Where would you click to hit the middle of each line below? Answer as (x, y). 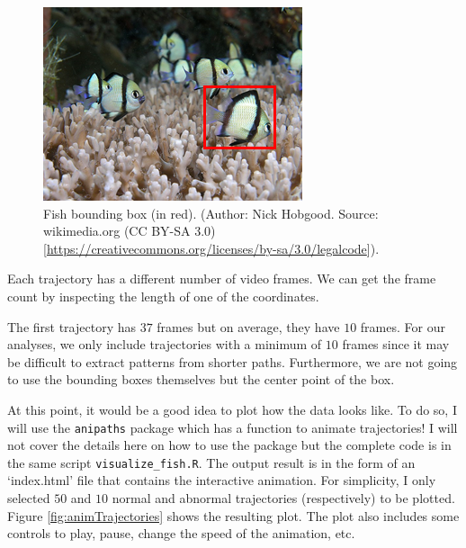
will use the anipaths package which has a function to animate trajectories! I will (233, 427)
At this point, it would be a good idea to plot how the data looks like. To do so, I (232, 409)
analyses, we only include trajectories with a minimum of (165, 344)
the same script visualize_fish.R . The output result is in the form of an (211, 462)
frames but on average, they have (248, 326)
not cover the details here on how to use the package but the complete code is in (229, 445)
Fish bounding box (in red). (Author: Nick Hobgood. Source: (211, 213)
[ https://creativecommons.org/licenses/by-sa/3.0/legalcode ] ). (211, 248)
